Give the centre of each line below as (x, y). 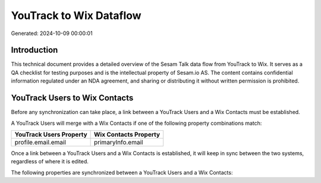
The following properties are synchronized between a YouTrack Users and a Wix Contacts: (122, 172)
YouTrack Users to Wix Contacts (72, 98)
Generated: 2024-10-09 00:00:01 (52, 33)
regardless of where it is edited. (50, 162)
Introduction (34, 50)
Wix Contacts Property (127, 134)
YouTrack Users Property (51, 134)
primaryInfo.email (119, 142)
